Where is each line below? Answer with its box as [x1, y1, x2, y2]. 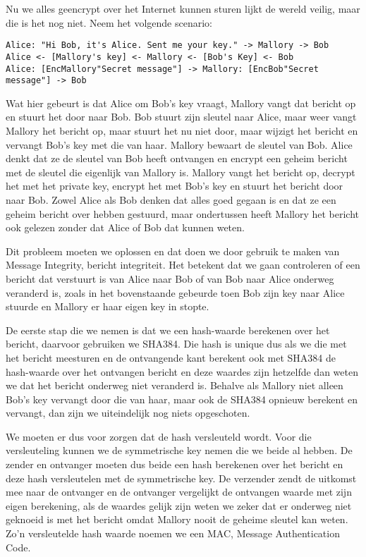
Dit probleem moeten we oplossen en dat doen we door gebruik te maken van [6, 243, 340, 258]
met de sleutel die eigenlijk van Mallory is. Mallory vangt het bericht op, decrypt [6, 164, 355, 179]
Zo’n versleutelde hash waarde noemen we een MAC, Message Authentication [6, 526, 340, 541]
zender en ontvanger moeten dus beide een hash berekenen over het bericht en [6, 457, 343, 472]
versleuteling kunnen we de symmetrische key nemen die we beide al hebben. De [6, 443, 353, 458]
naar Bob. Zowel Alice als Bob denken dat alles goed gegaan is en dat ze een [6, 192, 336, 207]
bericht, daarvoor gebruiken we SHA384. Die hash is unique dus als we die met [6, 336, 347, 351]
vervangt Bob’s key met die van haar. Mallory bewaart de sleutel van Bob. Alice [6, 137, 353, 152]
